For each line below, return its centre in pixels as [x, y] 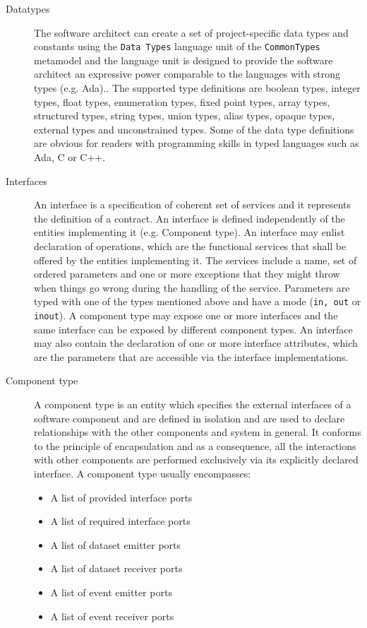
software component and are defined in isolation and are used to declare [189, 418]
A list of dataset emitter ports [116, 544]
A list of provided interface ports [121, 497]
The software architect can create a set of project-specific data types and [191, 32]
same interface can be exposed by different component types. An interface [193, 329]
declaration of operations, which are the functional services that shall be [190, 245]
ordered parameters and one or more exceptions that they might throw [187, 274]
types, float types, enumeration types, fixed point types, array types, [182, 101]
